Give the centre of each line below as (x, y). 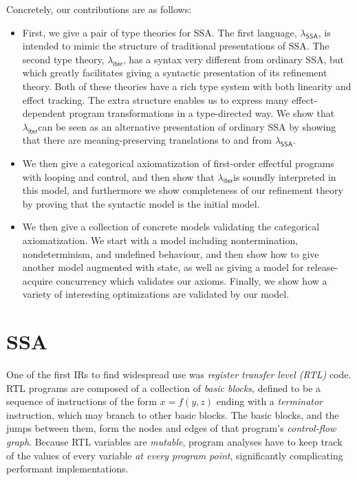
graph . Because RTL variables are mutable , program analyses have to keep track (174, 441)
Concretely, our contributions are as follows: (99, 9)
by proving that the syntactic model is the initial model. (141, 203)
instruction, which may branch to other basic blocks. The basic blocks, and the (173, 414)
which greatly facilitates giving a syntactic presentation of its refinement (175, 73)
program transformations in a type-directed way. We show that (202, 113)
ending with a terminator (269, 401)
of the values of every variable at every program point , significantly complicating (175, 455)
